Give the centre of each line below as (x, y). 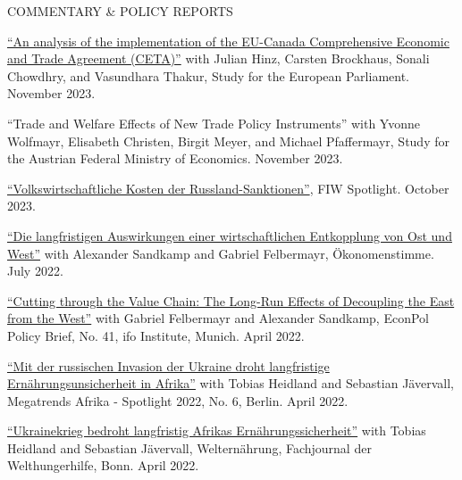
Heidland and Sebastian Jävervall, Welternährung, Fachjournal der (189, 447)
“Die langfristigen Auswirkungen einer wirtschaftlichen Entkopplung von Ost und (230, 235)
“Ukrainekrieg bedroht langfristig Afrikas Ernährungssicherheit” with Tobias (217, 430)
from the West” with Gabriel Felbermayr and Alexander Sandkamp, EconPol (218, 318)
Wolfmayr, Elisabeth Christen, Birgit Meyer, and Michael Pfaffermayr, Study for (228, 141)
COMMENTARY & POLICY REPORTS (120, 11)
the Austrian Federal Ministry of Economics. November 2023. (175, 158)
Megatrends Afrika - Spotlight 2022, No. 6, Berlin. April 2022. (178, 400)
